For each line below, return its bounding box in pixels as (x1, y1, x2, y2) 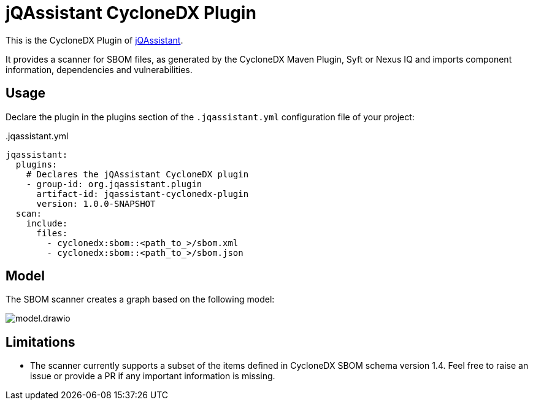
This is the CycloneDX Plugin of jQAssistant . (6, 34, 183, 45)
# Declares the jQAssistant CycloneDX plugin (26, 169, 249, 179)
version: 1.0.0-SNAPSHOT (36, 198, 156, 209)
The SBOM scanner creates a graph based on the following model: (6, 294, 275, 305)
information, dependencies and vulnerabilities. (6, 64, 193, 75)
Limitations (6, 334, 75, 350)
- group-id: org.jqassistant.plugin (26, 179, 202, 189)
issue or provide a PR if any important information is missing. (30, 371, 275, 382)
